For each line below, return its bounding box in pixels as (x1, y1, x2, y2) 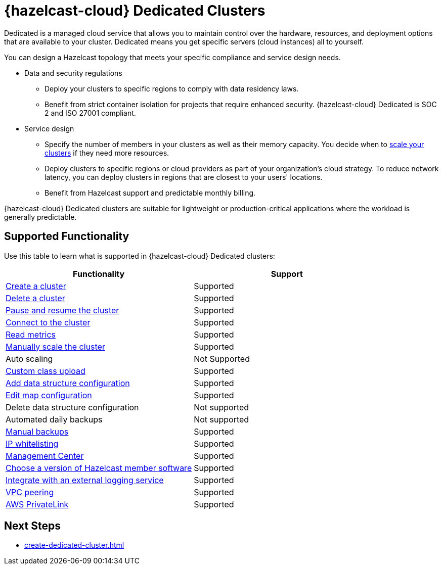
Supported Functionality (4, 230, 129, 243)
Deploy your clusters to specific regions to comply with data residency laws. (45, 84, 299, 93)
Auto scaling (6, 353, 53, 364)
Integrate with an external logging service (6, 475, 164, 485)
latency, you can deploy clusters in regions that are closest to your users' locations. (45, 172, 323, 181)
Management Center (6, 450, 84, 461)
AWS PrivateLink (6, 499, 69, 509)
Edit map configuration (6, 390, 92, 400)
